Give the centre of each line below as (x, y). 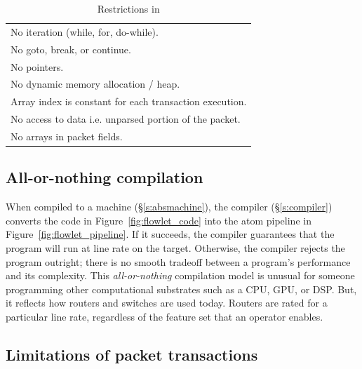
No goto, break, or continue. (71, 49)
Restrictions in (128, 8)
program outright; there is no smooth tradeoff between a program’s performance (178, 261)
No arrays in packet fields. (67, 136)
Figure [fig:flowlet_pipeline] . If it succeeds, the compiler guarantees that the (170, 234)
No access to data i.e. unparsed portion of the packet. (126, 119)
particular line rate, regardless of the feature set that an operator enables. (165, 316)
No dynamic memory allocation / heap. (95, 84)
